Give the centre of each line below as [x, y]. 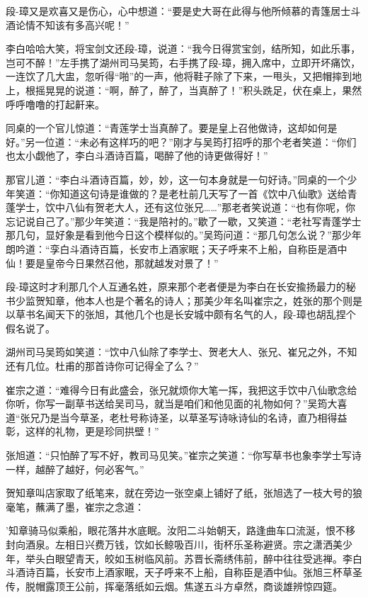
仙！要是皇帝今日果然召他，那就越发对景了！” [112, 263]
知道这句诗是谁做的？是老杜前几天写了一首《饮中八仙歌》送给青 [208, 193]
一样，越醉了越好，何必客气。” [75, 469]
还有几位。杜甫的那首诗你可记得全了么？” [102, 366]
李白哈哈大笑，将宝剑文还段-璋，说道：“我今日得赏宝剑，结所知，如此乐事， [183, 49]
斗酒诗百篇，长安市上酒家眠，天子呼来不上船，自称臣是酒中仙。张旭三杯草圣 [184, 572]
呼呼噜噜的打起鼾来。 [55, 104]
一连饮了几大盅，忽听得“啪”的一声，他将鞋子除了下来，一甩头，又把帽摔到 [179, 76]
